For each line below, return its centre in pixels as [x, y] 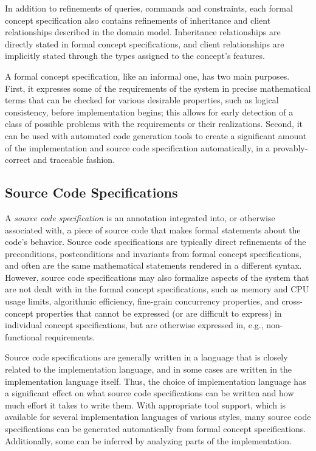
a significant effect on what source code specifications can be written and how [149, 393]
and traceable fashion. [74, 160]
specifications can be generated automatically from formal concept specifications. [156, 429]
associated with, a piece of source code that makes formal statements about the [153, 229]
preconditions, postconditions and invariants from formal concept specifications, [153, 253]
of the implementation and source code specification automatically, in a [138, 147]
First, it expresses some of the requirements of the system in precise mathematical [158, 88]
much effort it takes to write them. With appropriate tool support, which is [146, 405]
